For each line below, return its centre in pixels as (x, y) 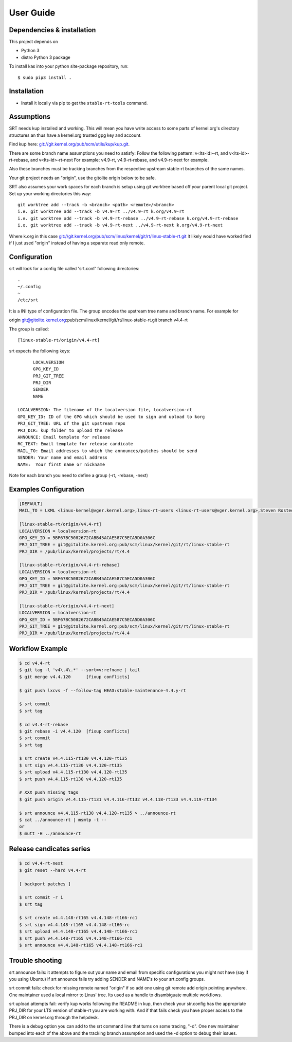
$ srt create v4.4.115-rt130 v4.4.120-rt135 (73, 759)
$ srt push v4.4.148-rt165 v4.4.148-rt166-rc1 (76, 938)
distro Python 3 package (46, 57)
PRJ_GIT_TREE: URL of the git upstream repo (72, 424)
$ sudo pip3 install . (45, 77)
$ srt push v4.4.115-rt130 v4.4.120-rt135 (71, 779)
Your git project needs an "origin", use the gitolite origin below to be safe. (82, 178)
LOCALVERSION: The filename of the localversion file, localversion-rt (105, 410)
